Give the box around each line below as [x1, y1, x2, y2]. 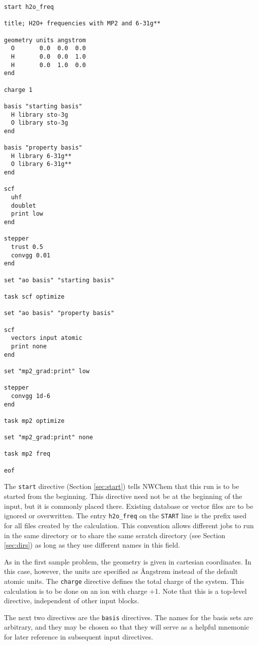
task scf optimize [4, 293, 65, 300]
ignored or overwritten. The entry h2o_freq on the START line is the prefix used [4, 510, 247, 521]
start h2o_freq [4, 3, 54, 10]
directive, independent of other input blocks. [4, 595, 139, 606]
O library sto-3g [11, 119, 68, 127]
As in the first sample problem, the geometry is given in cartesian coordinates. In [4, 556, 252, 566]
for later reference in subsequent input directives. [4, 631, 153, 642]
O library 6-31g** [11, 161, 72, 168]
